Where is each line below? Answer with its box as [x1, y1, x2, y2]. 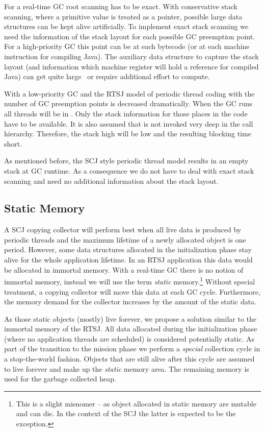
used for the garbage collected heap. [4, 373, 116, 384]
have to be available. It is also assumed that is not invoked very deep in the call [4, 118, 253, 129]
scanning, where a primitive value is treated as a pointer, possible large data [4, 11, 243, 21]
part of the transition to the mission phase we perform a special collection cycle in [4, 343, 260, 354]
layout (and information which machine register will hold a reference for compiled [4, 61, 259, 71]
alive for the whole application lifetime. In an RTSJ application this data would [4, 254, 253, 265]
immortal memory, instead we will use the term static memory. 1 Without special [4, 275, 255, 286]
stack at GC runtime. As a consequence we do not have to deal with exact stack [4, 165, 254, 176]
